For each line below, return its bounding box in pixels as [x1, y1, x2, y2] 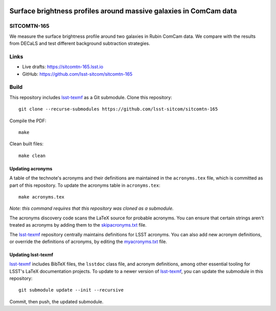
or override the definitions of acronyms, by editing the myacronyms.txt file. [9, 238, 167, 245]
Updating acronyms [9, 165, 53, 171]
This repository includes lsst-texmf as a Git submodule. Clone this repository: [9, 94, 172, 100]
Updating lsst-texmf [9, 251, 54, 258]
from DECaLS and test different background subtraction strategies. [9, 40, 150, 47]
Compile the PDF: [9, 118, 47, 124]
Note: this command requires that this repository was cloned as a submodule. [9, 205, 174, 212]
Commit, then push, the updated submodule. [9, 298, 104, 304]
